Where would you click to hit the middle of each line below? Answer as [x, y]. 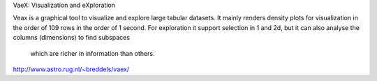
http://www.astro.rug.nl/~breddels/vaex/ [71, 69]
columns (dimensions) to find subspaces [72, 38]
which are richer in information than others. [93, 53]
